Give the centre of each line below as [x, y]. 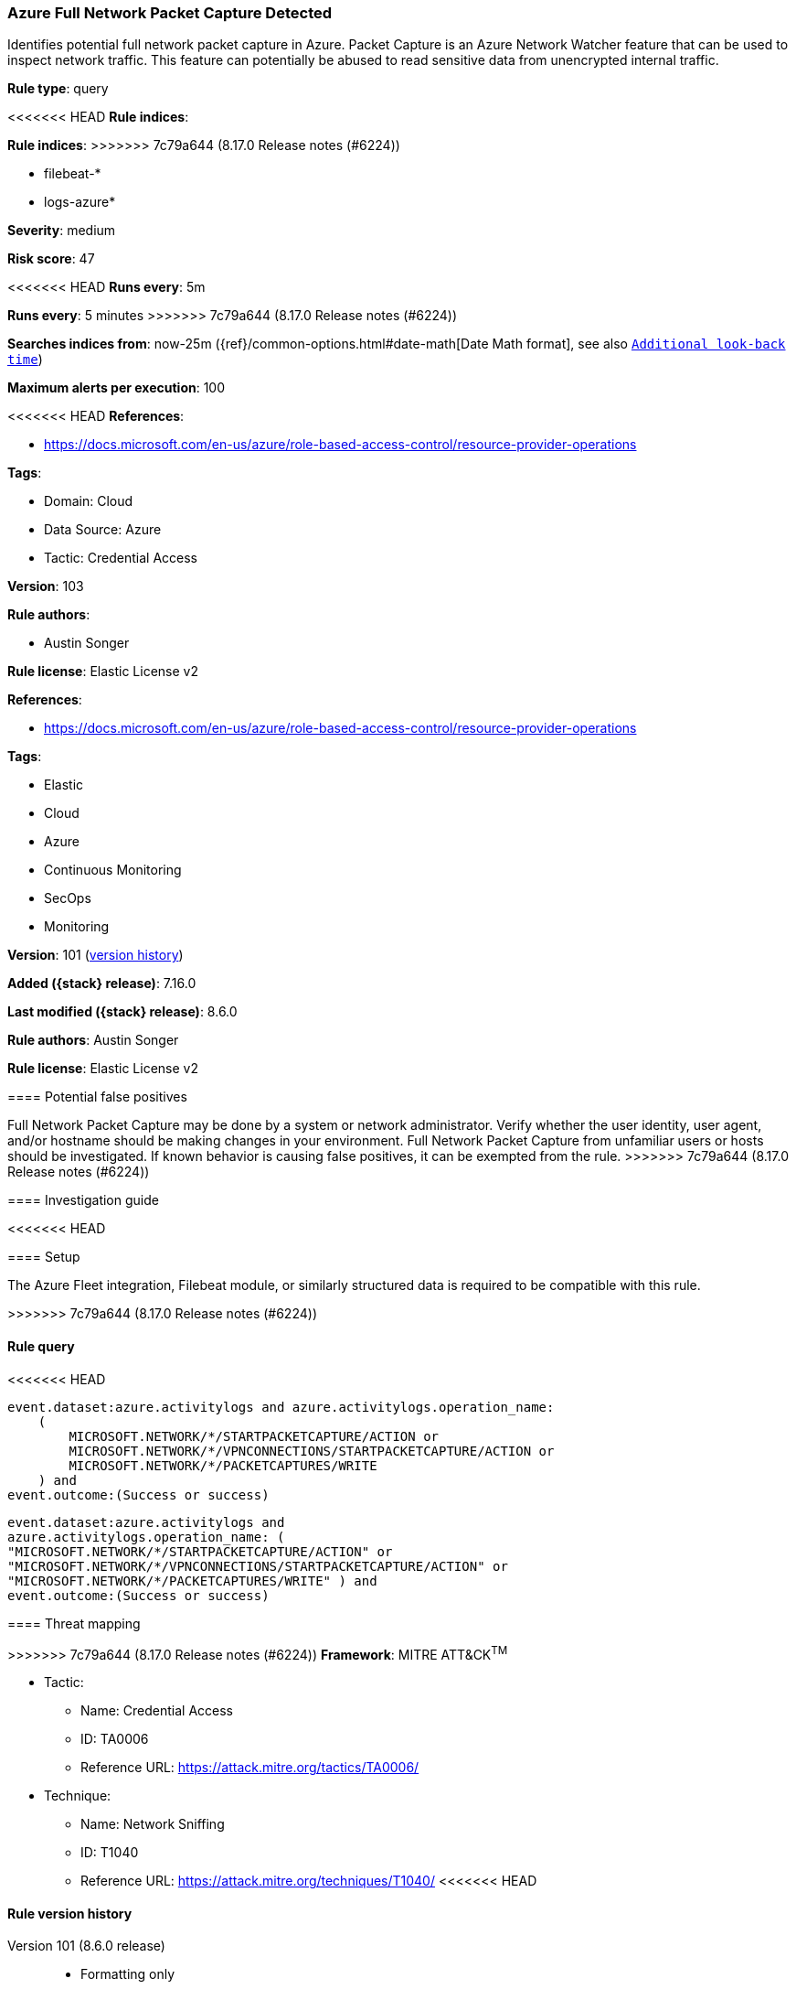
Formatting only [128, 1974]
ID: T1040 [110, 1853]
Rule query [41, 1346]
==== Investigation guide [83, 1200]
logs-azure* [80, 202]
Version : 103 [46, 586]
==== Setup [44, 1257]
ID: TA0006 [115, 1739]
